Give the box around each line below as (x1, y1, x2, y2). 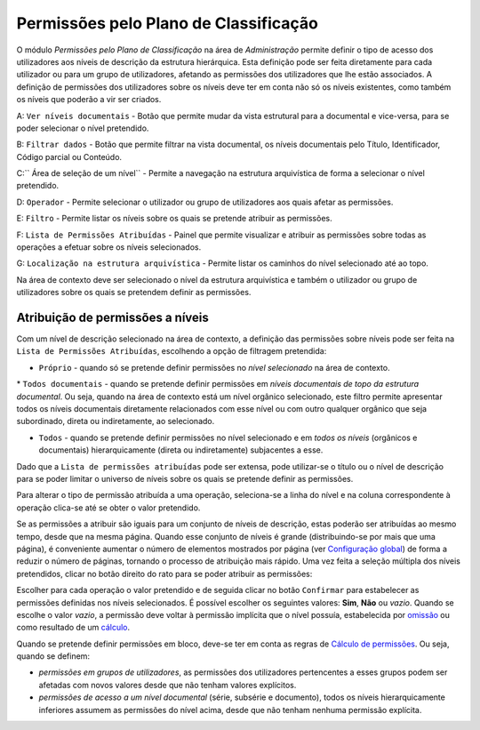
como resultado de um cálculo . (16, 622, 131, 633)
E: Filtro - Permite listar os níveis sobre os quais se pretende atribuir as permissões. (16, 213, 332, 224)
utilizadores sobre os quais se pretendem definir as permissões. (16, 287, 252, 298)
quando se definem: (16, 651, 91, 662)
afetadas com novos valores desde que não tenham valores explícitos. (38, 679, 297, 690)
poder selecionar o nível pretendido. (16, 123, 149, 133)
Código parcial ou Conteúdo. (16, 151, 123, 162)
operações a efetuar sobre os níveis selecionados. (16, 242, 202, 253)
